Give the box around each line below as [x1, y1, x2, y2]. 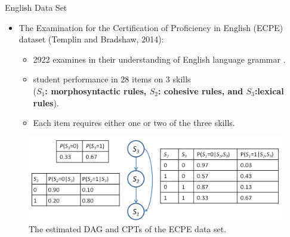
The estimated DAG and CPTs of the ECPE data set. [29, 222, 227, 235]
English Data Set [5, 1, 67, 13]
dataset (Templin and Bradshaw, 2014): [18, 33, 164, 45]
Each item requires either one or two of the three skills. [33, 116, 235, 129]
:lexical [254, 84, 284, 97]
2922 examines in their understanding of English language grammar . [33, 53, 286, 65]
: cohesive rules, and [158, 84, 243, 97]
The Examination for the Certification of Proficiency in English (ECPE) [18, 21, 283, 33]
